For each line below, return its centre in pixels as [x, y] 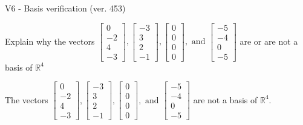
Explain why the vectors [50, 41]
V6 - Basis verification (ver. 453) [65, 8]
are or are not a [269, 41]
